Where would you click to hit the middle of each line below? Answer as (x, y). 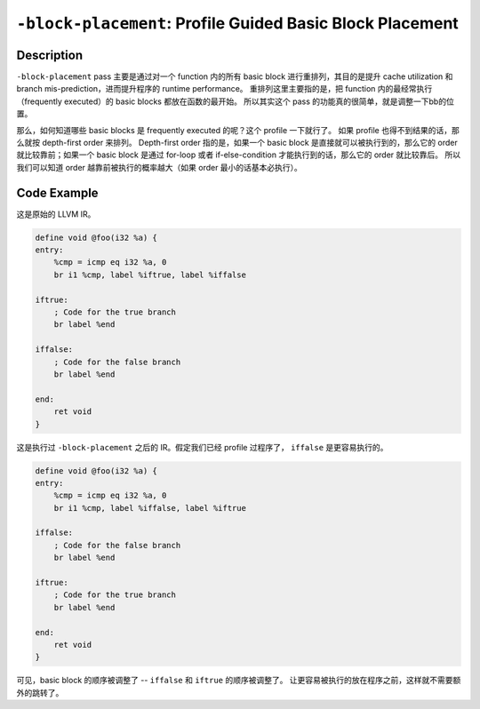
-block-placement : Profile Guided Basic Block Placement (238, 23)
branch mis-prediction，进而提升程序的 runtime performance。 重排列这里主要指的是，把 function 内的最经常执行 (224, 89)
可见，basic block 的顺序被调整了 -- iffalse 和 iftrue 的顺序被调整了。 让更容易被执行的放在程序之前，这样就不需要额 (239, 681)
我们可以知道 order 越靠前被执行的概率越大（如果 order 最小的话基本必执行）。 (159, 167)
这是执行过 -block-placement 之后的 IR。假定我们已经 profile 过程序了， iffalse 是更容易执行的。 (202, 447)
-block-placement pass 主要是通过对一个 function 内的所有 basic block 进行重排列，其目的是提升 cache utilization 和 (235, 76)
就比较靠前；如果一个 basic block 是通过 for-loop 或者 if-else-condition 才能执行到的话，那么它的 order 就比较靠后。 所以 (239, 155)
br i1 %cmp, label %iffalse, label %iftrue (150, 508)
